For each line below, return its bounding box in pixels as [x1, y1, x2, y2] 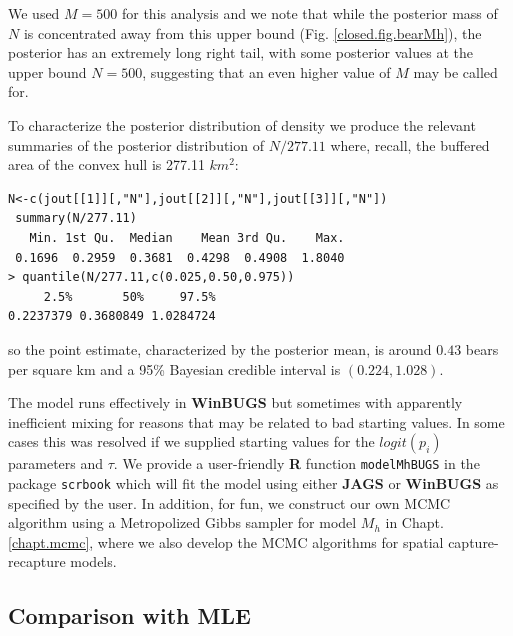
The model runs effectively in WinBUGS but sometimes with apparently [8, 392, 463, 413]
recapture [8, 551, 66, 572]
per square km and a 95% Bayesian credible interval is [8, 358, 341, 379]
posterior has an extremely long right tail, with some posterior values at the [8, 42, 473, 63]
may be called [413, 61, 498, 82]
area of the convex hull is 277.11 [8, 154, 205, 175]
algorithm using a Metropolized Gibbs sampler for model [8, 512, 357, 533]
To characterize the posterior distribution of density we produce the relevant [8, 114, 476, 135]
